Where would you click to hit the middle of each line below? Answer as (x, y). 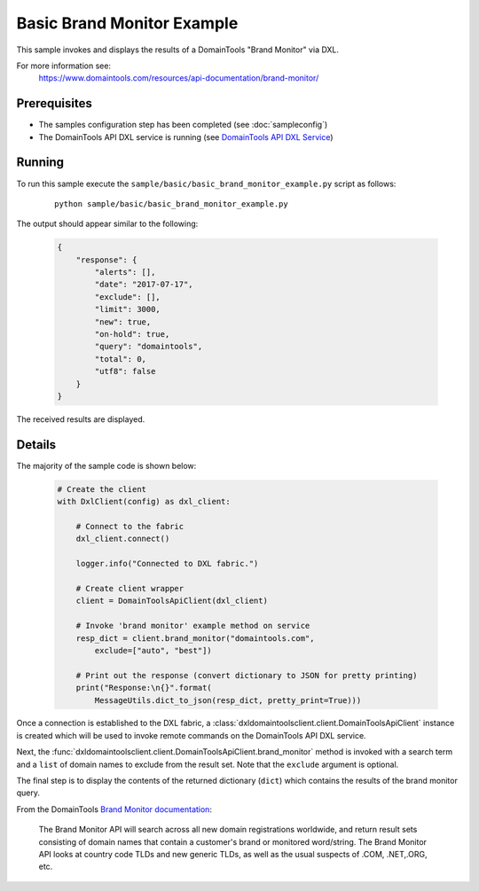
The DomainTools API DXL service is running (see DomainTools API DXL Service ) (186, 137)
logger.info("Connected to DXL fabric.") (167, 564)
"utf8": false (125, 371)
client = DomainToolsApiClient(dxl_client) (172, 601)
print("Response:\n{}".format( (144, 688)
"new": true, (123, 322)
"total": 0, (120, 359)
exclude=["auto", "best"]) (153, 650)
